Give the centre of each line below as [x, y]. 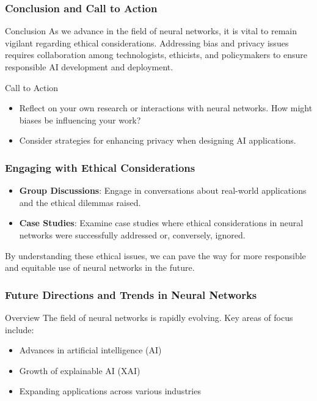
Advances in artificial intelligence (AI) [90, 350]
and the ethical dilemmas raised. [80, 202]
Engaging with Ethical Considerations [100, 167]
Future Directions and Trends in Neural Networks [131, 294]
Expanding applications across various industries [110, 391]
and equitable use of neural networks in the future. [100, 267]
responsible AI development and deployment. [89, 67]
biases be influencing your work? [80, 120]
